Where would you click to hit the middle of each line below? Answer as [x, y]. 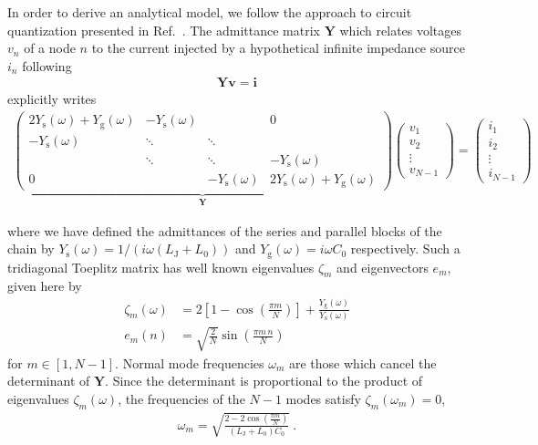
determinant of [49, 381]
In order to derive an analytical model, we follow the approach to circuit [210, 12]
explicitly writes [52, 99]
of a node [50, 48]
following [47, 65]
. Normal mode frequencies [190, 362]
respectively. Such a [405, 248]
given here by [45, 286]
